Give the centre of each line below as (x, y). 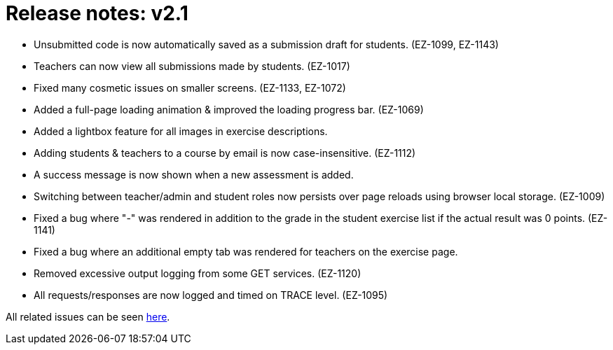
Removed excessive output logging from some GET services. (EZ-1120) (198, 273)
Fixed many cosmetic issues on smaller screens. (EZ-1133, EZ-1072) (190, 87)
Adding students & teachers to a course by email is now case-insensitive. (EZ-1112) (225, 153)
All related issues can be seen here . (88, 316)
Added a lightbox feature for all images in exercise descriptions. (181, 131)
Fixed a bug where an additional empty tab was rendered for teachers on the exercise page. (246, 251)
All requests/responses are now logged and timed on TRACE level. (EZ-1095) (211, 295)
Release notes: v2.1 (97, 13)
